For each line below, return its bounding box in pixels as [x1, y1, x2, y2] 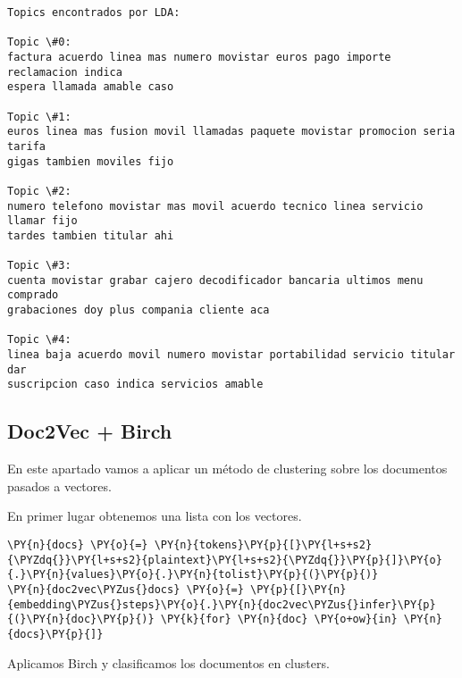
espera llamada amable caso [7, 80, 174, 94]
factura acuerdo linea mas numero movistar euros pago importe [7, 50, 391, 63]
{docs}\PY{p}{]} [7, 627, 104, 640]
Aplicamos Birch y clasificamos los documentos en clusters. [7, 653, 330, 672]
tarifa [7, 139, 46, 153]
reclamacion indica [7, 65, 122, 79]
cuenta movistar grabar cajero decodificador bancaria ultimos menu [7, 273, 424, 287]
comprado [7, 289, 59, 302]
